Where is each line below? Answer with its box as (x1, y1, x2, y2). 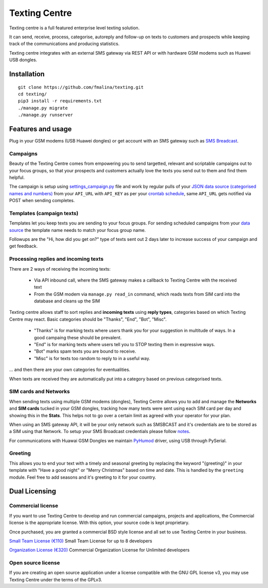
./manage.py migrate (18, 105, 68, 111)
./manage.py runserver (18, 112, 73, 118)
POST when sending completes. (9, 198, 75, 204)
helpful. (9, 174, 25, 180)
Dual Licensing (9, 487, 57, 496)
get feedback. (9, 243, 38, 249)
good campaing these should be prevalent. (34, 334, 122, 340)
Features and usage (9, 125, 72, 133)
